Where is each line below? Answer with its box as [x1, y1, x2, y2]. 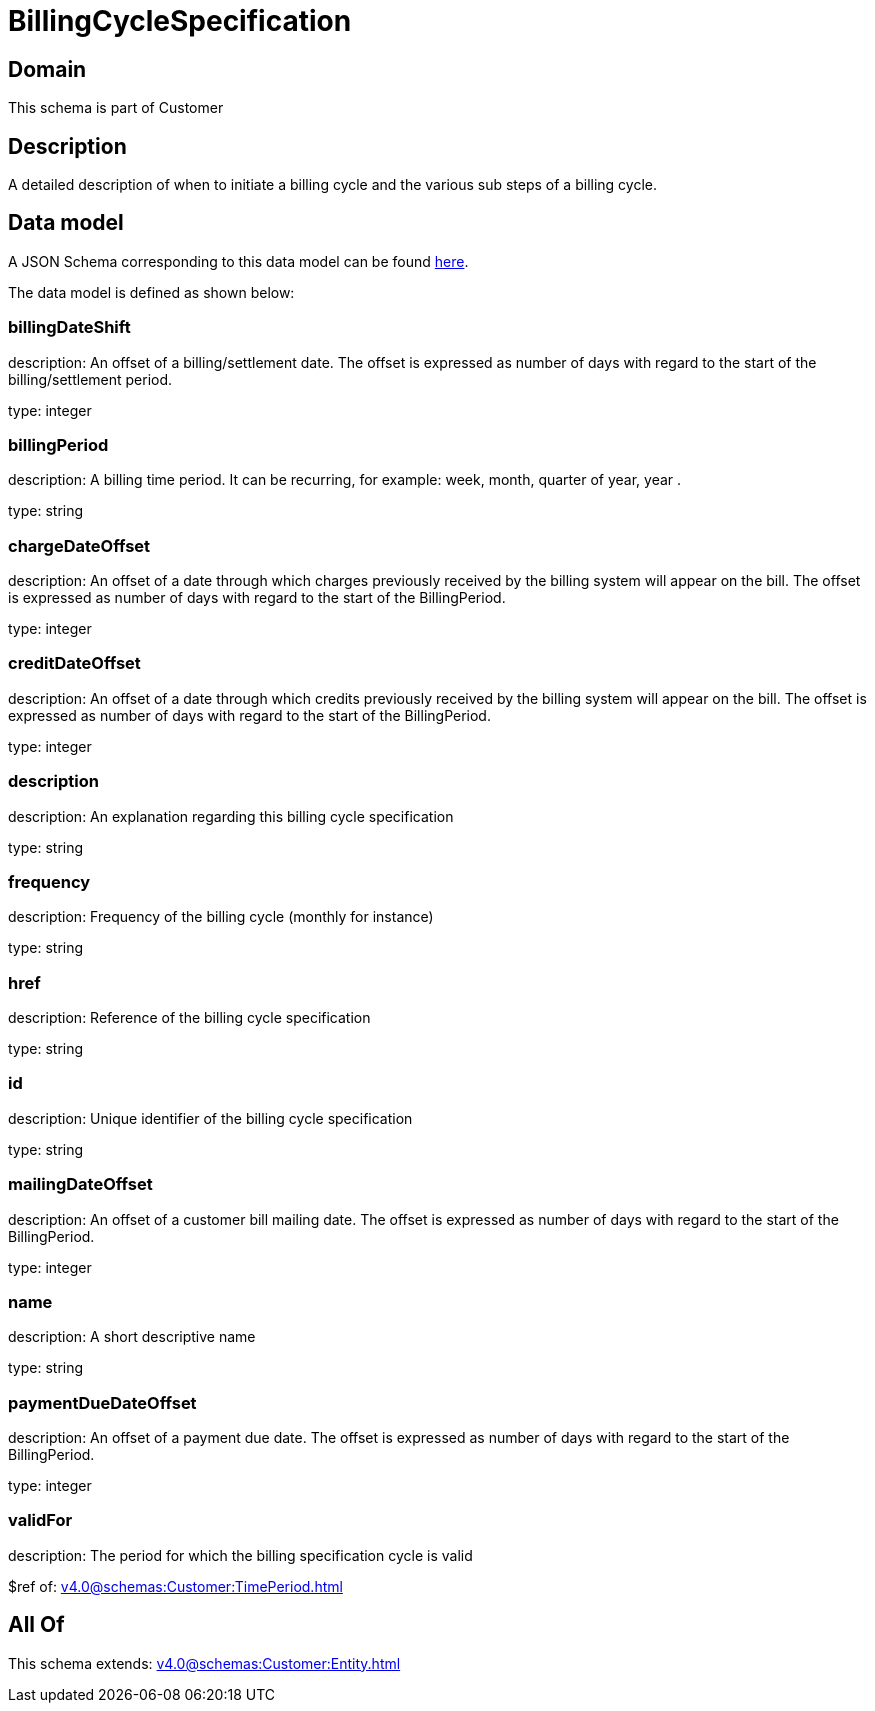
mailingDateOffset [8, 1174, 153, 1195]
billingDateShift [8, 317, 131, 338]
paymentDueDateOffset [8, 1392, 197, 1413]
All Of [8, 1612, 65, 1638]
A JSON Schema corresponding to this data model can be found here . [8, 252, 469, 270]
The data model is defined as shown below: [8, 283, 295, 301]
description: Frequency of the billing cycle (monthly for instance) [8, 908, 434, 926]
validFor [8, 1510, 73, 1531]
